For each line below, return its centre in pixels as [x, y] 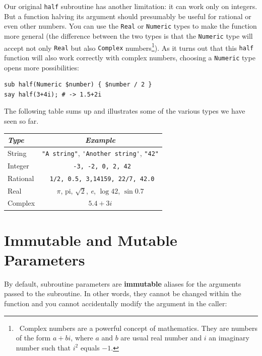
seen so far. [21, 120]
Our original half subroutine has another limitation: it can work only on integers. [131, 6]
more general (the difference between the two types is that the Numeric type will [128, 35]
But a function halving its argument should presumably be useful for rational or [128, 16]
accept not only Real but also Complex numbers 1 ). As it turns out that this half [129, 47]
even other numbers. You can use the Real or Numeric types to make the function [130, 26]
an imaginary [229, 338]
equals [90, 347]
